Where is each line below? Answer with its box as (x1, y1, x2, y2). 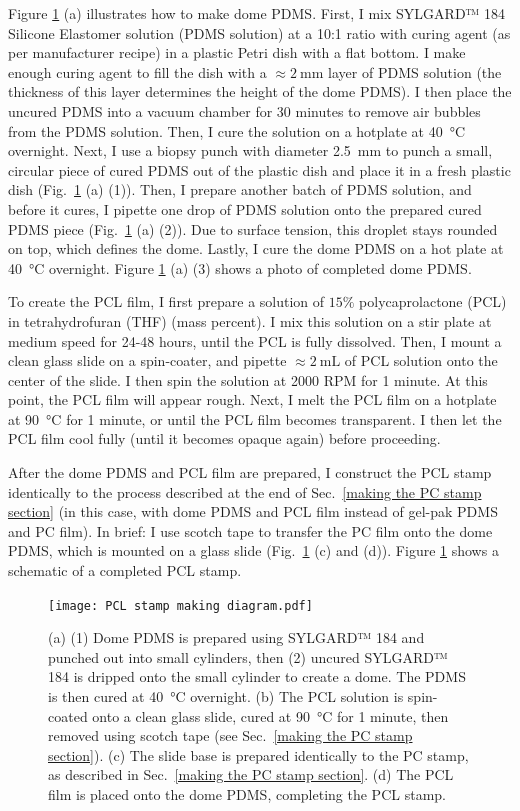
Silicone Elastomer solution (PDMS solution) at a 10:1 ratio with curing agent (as (8, 22, 511, 43)
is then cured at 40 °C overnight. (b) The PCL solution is (48, 686, 404, 707)
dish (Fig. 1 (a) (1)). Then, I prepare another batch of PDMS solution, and (8, 179, 472, 200)
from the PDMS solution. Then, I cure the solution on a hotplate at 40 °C (8, 120, 466, 141)
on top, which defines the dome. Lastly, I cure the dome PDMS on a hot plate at (8, 238, 504, 259)
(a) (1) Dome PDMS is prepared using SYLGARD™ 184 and (48, 627, 425, 648)
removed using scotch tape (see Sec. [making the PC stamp (48, 725, 413, 746)
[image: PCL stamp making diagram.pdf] (48, 598, 313, 613)
